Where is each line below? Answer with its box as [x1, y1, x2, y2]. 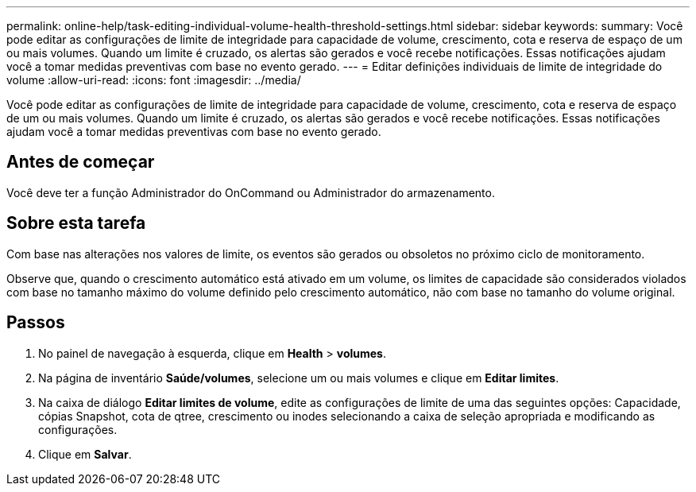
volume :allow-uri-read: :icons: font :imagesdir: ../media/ [6, 73, 301, 87]
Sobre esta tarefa [6, 213, 146, 234]
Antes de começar [6, 152, 155, 172]
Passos [6, 312, 65, 333]
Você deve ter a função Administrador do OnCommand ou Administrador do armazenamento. [6, 185, 495, 200]
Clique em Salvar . [38, 447, 132, 461]
